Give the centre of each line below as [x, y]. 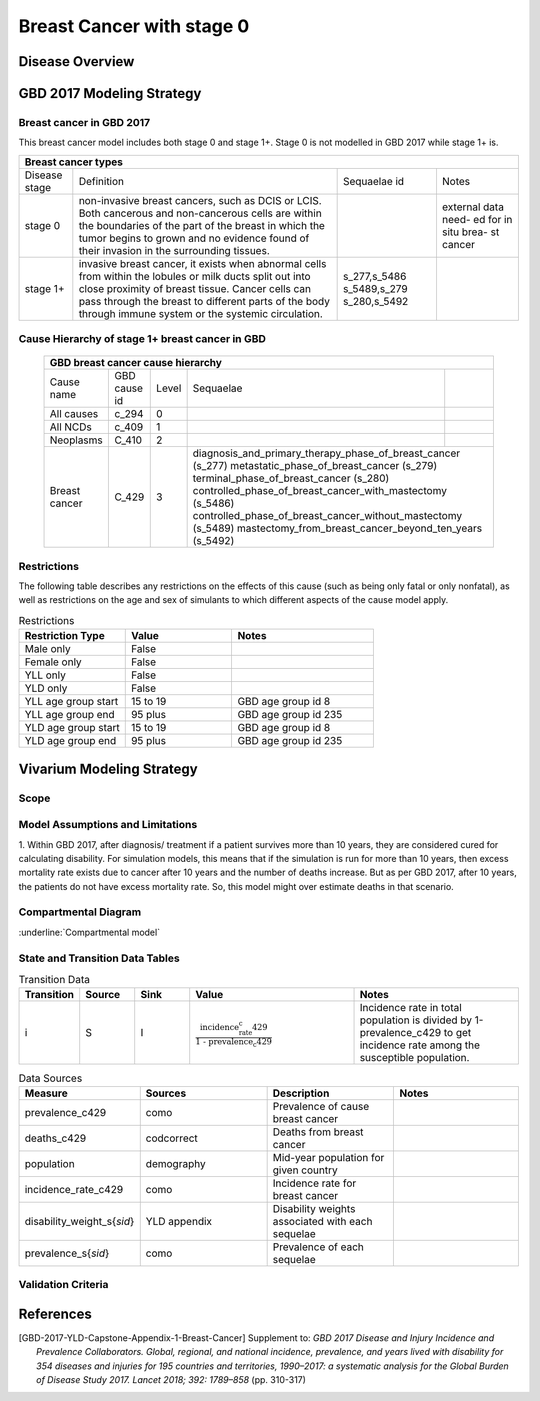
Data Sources [50, 1078]
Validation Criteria [63, 1285]
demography [175, 1163]
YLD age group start [72, 728]
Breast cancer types [74, 162]
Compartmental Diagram [80, 912]
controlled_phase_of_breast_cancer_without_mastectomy [327, 516]
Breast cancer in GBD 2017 [84, 122]
